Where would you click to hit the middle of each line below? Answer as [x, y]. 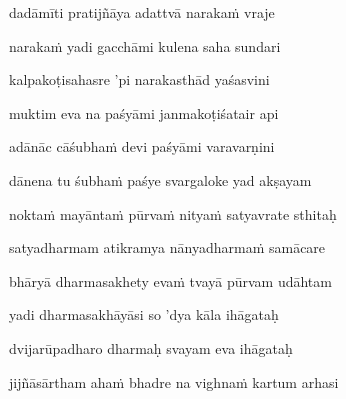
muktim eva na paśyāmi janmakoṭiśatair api [144, 112]
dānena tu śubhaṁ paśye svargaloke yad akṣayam [160, 179]
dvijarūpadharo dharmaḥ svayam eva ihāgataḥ [151, 347]
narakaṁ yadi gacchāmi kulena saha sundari [145, 45]
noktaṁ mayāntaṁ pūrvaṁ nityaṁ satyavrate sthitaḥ [173, 213]
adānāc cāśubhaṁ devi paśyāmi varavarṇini [142, 146]
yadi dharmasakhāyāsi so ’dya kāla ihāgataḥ [144, 314]
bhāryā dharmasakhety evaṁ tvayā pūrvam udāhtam [170, 280]
